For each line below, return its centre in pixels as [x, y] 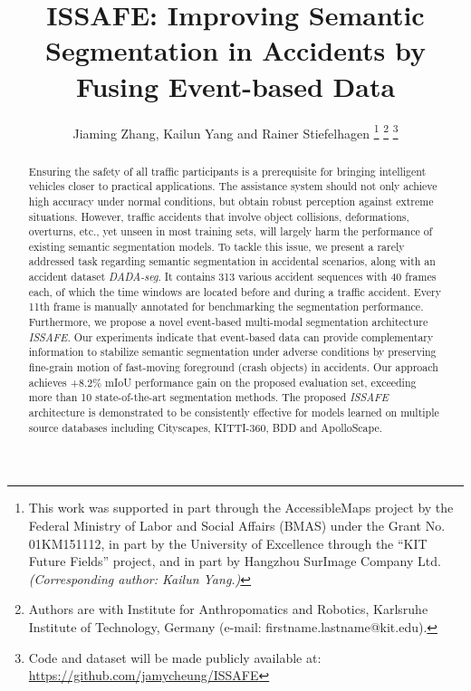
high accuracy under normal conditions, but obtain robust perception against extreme [231, 201]
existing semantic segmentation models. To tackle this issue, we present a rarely [216, 246]
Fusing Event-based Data [235, 86]
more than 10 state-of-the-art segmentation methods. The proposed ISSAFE [208, 397]
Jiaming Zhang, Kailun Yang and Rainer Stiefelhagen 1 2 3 [235, 131]
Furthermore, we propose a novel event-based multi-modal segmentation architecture [228, 322]
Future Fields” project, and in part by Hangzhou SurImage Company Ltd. [235, 561]
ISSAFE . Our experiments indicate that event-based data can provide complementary [231, 336]
